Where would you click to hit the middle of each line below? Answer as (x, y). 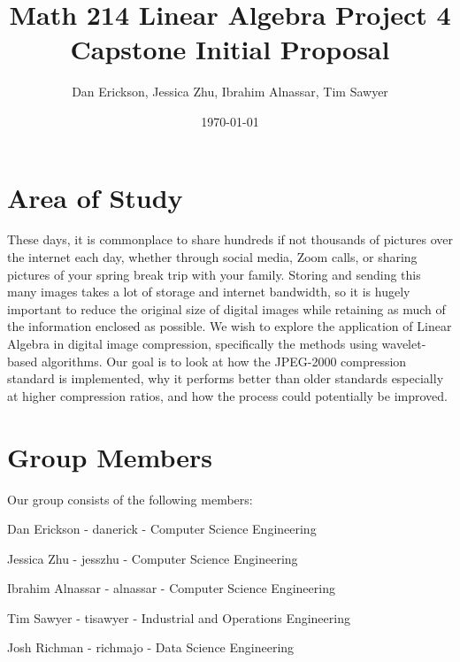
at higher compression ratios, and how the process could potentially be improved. (227, 395)
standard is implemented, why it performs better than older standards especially (226, 378)
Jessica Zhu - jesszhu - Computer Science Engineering (153, 558)
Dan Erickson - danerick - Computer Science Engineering (162, 529)
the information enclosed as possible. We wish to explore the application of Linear (230, 326)
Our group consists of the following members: (130, 499)
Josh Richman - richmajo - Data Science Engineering (151, 647)
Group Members (110, 456)
